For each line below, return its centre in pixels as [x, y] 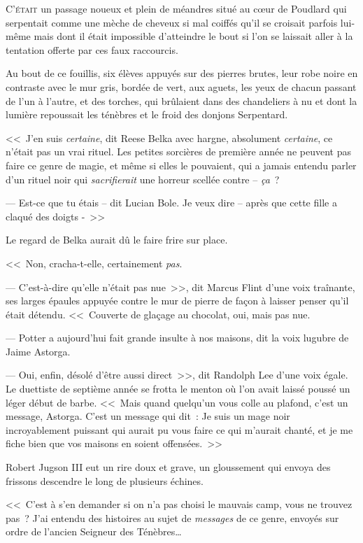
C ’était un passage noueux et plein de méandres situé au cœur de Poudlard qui [176, 8]
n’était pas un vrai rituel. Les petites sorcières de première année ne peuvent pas [178, 151]
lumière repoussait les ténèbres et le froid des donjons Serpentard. [147, 114]
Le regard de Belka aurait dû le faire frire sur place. [117, 240]
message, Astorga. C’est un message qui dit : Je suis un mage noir [148, 416]
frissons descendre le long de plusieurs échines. [105, 480]
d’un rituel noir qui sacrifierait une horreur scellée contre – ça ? [143, 179]
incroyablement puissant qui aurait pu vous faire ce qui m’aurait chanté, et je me [179, 429]
